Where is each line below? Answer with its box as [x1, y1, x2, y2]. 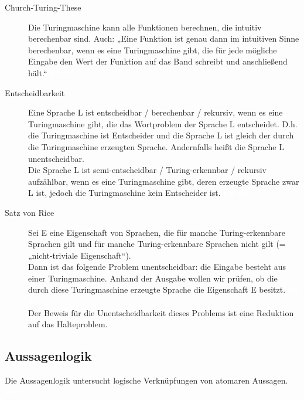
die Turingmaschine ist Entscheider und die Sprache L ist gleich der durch [28, 129, 294, 141]
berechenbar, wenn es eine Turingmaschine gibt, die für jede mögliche [28, 43, 277, 56]
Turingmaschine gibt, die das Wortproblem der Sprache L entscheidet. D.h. [28, 117, 298, 130]
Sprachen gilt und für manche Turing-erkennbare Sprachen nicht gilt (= [28, 238, 286, 250]
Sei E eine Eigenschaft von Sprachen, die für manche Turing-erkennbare [28, 226, 285, 238]
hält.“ [28, 66, 47, 79]
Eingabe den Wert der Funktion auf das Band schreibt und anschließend [28, 55, 288, 67]
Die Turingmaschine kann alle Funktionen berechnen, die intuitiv [28, 21, 262, 33]
